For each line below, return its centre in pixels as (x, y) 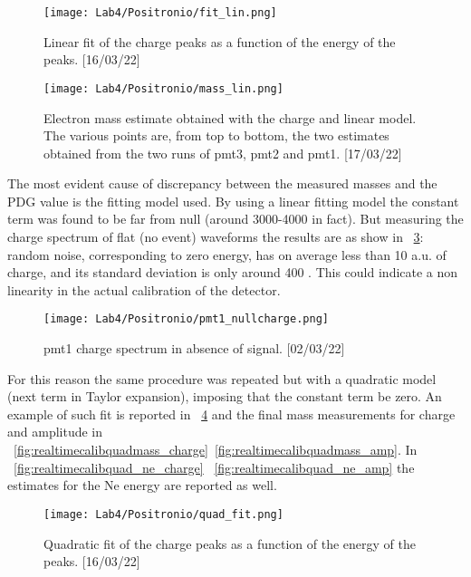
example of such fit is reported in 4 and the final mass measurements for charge (231, 414)
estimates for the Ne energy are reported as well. (142, 485)
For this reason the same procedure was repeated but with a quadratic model (222, 378)
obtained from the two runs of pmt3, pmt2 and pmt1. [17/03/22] (223, 153)
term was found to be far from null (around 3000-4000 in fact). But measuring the (235, 219)
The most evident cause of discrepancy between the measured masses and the (222, 183)
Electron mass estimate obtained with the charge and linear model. (230, 117)
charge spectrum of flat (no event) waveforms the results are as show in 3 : (216, 237)
